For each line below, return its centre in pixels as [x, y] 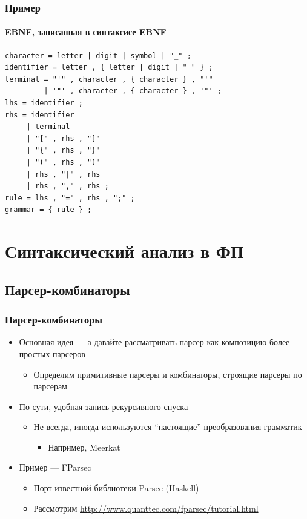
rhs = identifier [40, 115]
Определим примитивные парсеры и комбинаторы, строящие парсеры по [168, 374]
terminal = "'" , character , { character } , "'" [109, 79]
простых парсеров [52, 353]
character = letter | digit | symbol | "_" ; [98, 55]
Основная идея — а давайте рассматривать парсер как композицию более [154, 342]
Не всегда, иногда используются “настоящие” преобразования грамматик [168, 427]
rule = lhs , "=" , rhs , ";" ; [70, 198]
